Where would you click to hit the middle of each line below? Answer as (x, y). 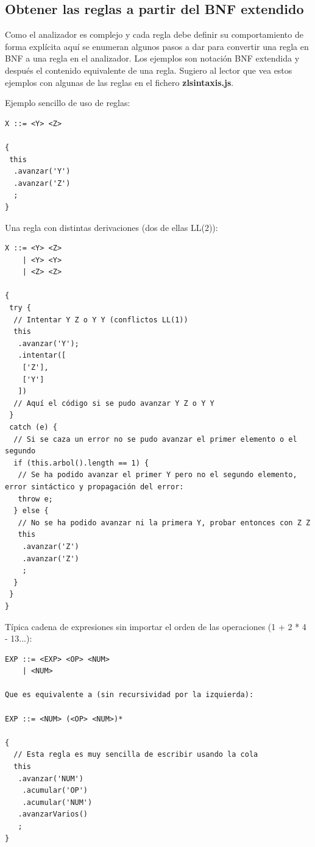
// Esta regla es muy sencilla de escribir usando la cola (136, 755)
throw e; (35, 499)
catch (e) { (33, 427)
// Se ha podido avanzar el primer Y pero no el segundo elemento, (157, 475)
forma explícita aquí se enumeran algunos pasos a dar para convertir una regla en (157, 46)
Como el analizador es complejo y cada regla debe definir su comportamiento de (154, 34)
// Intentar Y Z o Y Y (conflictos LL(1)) (101, 320)
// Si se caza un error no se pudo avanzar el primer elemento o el (155, 439)
